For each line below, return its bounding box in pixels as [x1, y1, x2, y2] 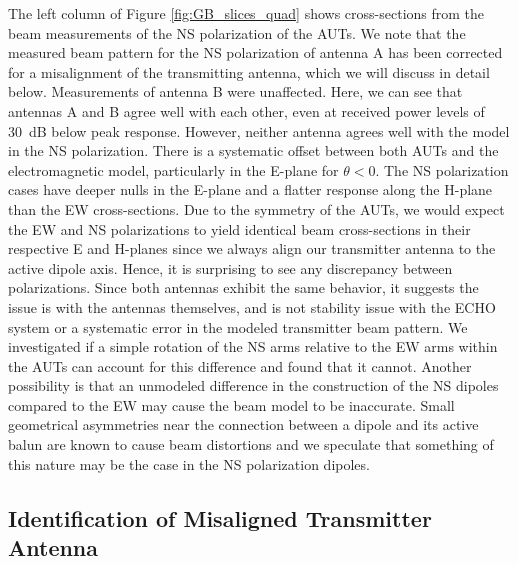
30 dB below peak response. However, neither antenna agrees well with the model [8, 120, 510, 141]
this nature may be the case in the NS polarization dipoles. [8, 453, 370, 474]
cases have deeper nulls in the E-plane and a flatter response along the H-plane [8, 179, 493, 200]
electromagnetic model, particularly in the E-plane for [8, 159, 339, 180]
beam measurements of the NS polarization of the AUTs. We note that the [8, 22, 466, 43]
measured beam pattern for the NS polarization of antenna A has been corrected [8, 42, 503, 63]
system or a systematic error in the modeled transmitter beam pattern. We [8, 316, 468, 337]
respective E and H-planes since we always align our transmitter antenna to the [8, 238, 496, 259]
